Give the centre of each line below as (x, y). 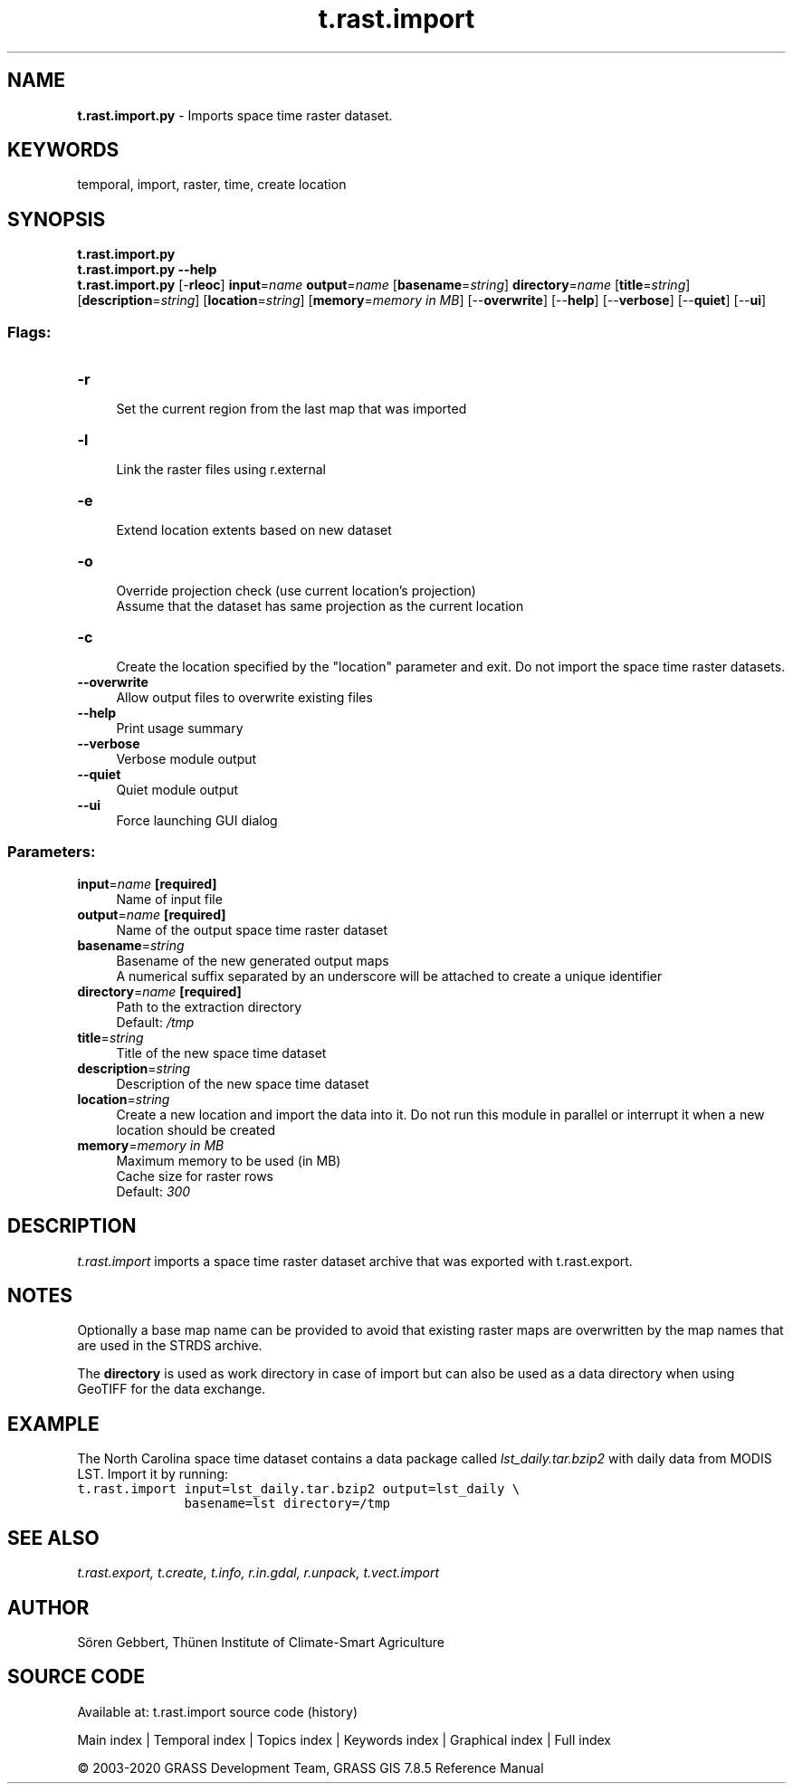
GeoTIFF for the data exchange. (172, 1389)
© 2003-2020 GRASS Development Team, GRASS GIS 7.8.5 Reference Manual (311, 1767)
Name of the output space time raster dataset (252, 929)
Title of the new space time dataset (221, 1053)
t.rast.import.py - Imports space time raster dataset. (235, 115)
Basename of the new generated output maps (253, 960)
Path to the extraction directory (209, 1006)
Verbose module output (186, 759)
